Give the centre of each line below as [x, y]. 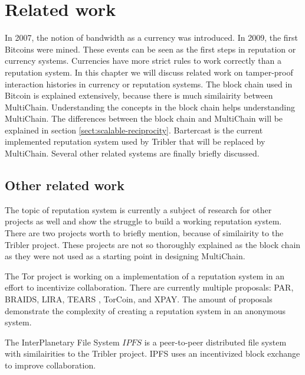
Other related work [65, 185]
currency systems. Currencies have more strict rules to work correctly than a [143, 61]
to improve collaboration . [50, 365]
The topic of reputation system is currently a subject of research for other [138, 209]
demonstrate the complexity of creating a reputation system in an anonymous [145, 310]
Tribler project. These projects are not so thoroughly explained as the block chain [153, 244]
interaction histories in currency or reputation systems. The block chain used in [149, 84]
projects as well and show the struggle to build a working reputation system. [143, 221]
